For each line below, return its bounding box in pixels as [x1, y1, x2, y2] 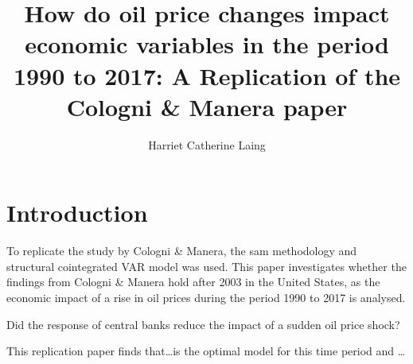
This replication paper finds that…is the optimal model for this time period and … [6, 343, 406, 359]
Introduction [6, 196, 148, 229]
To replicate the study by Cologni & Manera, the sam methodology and [6, 242, 357, 259]
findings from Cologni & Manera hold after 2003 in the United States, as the [6, 273, 380, 290]
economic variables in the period [25, 28, 389, 60]
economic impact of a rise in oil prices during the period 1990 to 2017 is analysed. [6, 289, 406, 305]
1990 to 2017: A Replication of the [13, 59, 401, 91]
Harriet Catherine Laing [148, 136, 266, 153]
